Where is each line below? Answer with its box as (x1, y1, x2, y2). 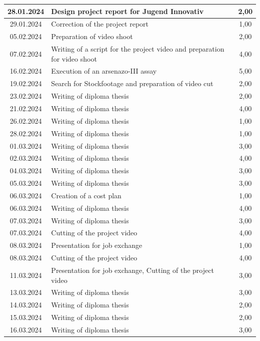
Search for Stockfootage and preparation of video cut (51, 78, 213, 89)
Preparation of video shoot (51, 31, 133, 42)
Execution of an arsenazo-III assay (51, 66, 157, 76)
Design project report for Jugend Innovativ (51, 6, 204, 16)
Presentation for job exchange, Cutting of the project (51, 264, 214, 275)
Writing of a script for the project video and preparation (51, 44, 224, 54)
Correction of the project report (51, 19, 148, 29)
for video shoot (51, 53, 97, 64)
